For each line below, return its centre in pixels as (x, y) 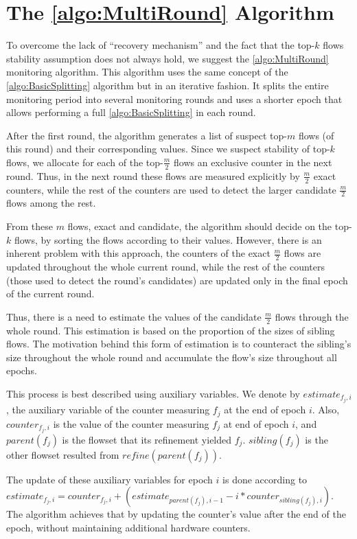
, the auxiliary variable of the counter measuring (108, 410)
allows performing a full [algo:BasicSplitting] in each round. (131, 112)
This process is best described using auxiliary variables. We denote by (153, 393)
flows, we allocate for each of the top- (85, 162)
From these (30, 226)
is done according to (265, 479)
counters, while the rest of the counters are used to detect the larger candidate (171, 189)
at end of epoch (256, 423)
